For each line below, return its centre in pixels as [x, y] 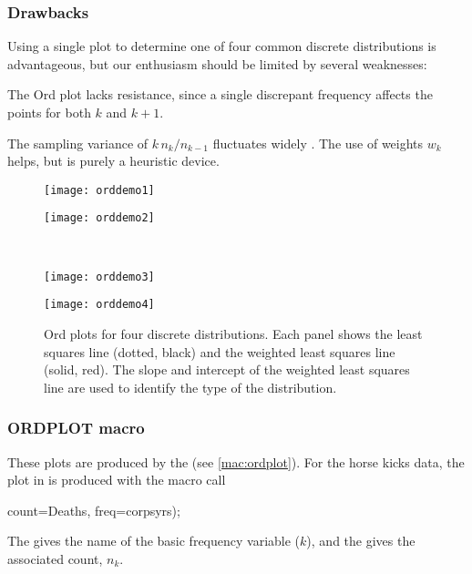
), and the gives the [361, 541]
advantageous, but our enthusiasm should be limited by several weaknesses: [217, 63]
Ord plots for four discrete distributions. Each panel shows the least [233, 333]
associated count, [55, 558]
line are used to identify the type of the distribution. [190, 387]
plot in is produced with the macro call [117, 480]
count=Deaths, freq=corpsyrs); [94, 510]
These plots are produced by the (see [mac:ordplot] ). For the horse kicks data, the [236, 461]
